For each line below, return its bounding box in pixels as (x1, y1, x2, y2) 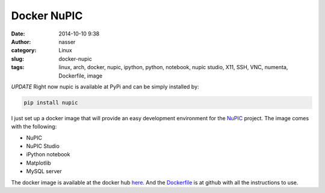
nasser (58, 38, 76, 45)
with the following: (11, 123, 57, 130)
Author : (11, 38, 31, 45)
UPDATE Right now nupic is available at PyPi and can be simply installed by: (11, 83, 199, 90)
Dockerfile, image (58, 72, 102, 79)
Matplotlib (26, 159, 51, 167)
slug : (11, 55, 24, 63)
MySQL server (26, 168, 63, 175)
